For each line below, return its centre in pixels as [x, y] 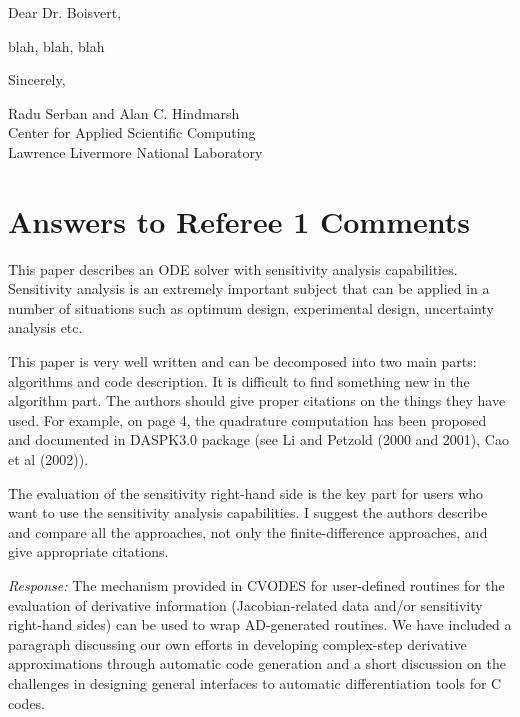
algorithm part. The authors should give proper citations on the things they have [257, 400]
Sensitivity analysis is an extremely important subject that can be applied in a [249, 288]
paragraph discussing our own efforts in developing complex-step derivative [237, 643]
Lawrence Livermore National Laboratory [135, 151]
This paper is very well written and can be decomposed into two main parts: [242, 361]
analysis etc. [45, 327]
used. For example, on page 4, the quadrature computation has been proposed [247, 419]
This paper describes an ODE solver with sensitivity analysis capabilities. [233, 268]
